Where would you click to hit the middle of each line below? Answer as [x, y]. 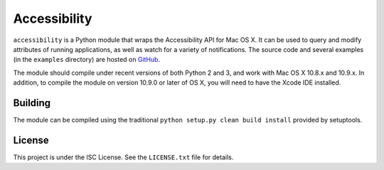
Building [32, 103]
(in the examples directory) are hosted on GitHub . [86, 60]
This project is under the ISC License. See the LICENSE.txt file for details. [123, 157]
